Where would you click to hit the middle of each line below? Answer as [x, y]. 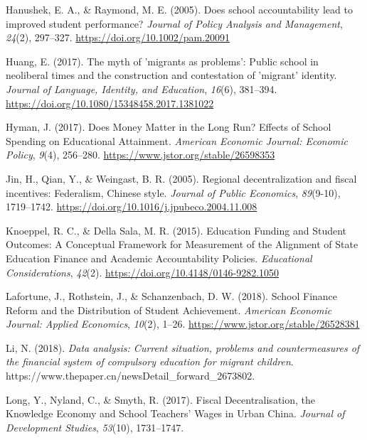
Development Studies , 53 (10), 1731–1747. [95, 427]
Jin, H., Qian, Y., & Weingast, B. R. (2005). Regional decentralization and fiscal [181, 178]
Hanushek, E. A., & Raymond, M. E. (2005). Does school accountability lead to [179, 9]
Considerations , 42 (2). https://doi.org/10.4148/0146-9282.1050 [143, 272]
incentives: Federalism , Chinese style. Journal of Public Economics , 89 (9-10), [173, 192]
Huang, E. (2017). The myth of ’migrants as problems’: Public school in [162, 61]
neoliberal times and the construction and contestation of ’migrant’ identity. [171, 75]
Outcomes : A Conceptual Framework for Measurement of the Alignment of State [182, 244]
